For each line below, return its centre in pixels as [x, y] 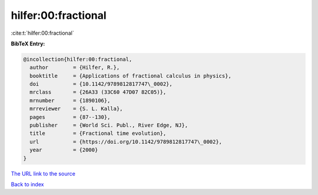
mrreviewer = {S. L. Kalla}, [76, 109]
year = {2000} [64, 150]
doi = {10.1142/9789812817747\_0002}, [101, 84]
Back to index [27, 184]
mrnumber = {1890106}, [70, 100]
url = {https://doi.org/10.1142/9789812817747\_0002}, [126, 142]
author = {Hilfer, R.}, [75, 67]
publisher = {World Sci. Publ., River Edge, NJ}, [109, 125]
